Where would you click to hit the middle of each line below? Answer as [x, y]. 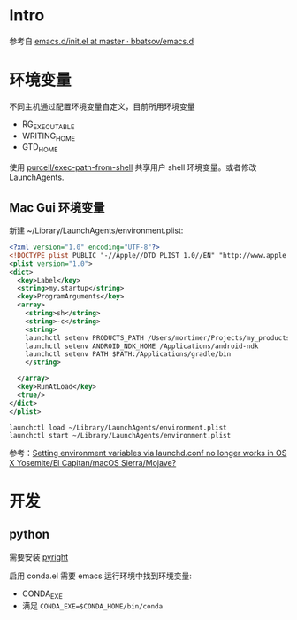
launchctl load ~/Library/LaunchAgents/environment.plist [118, 427]
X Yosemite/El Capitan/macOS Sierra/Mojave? [93, 462]
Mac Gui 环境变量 [57, 208]
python [30, 535]
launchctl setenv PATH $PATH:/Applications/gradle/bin [128, 354]
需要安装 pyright [39, 557]
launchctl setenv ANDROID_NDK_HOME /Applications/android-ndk [142, 346]
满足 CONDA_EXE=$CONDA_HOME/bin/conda [92, 606]
